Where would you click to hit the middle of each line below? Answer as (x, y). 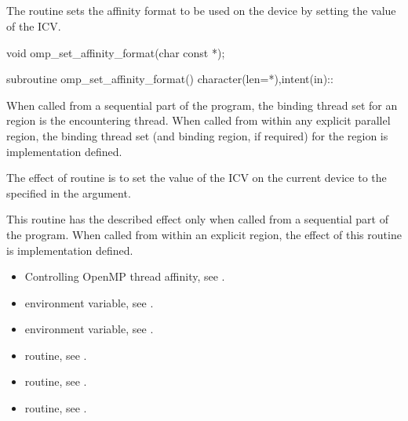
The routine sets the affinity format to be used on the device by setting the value (201, 11)
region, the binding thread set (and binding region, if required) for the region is (197, 135)
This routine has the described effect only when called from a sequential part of (197, 219)
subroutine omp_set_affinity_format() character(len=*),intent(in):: (170, 79)
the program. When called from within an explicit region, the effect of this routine (204, 234)
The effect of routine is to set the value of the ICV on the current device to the (197, 178)
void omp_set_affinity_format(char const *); (116, 52)
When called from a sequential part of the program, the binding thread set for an (202, 105)
